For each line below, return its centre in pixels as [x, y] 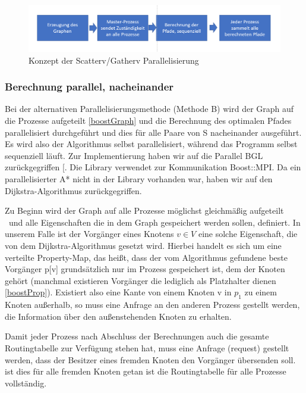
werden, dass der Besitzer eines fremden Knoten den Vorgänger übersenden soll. [150, 359]
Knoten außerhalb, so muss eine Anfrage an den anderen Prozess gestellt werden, [152, 305]
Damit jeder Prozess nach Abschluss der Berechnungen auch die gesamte [137, 336]
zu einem [261, 292]
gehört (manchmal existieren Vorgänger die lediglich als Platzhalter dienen [141, 280]
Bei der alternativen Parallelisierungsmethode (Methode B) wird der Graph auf [149, 109]
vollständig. [26, 383]
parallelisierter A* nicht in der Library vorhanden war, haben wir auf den [139, 179]
